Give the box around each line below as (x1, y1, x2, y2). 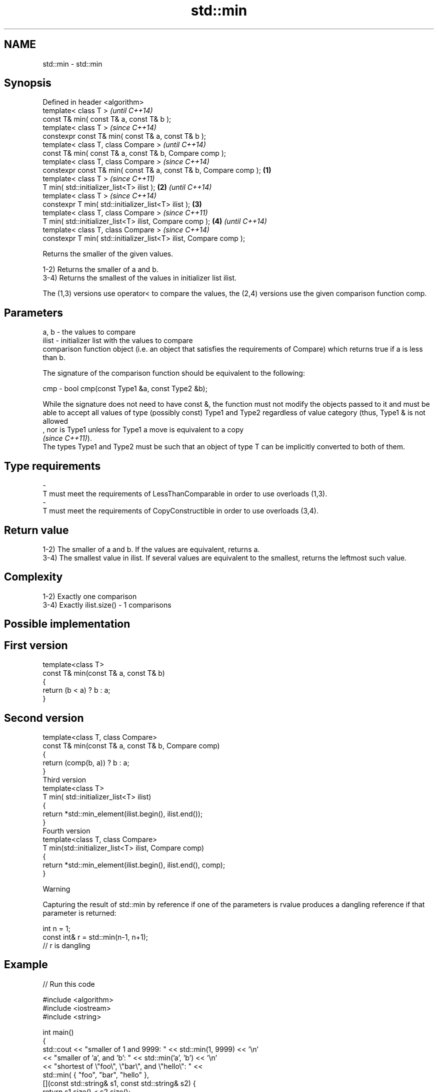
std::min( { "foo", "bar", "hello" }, (42, 1070, 149, 1079)
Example (4, 958, 48, 971)
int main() (42, 1027, 74, 1036)
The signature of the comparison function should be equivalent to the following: (42, 369, 305, 378)
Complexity (4, 571, 63, 584)
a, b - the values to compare (42, 328, 136, 337)
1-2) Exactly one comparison (42, 592, 137, 601)
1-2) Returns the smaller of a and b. (42, 265, 158, 274)
